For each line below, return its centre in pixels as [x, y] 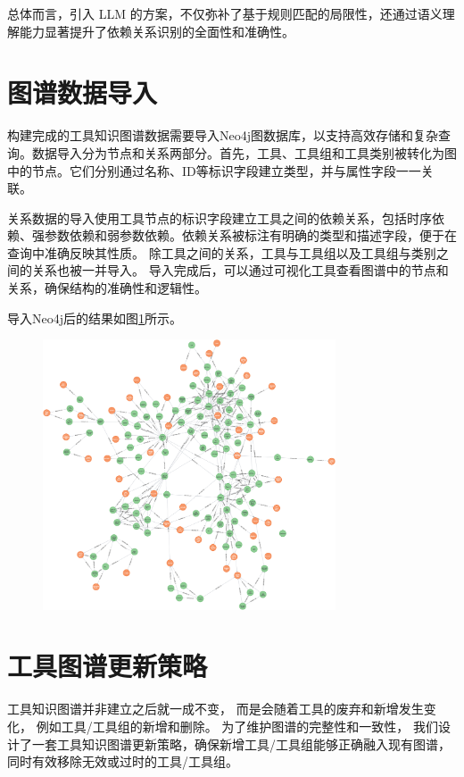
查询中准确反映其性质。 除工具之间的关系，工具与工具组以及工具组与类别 [222, 252]
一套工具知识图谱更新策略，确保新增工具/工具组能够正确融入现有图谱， [241, 744]
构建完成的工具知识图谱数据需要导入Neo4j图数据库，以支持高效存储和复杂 [223, 135]
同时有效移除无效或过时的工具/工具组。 [123, 761]
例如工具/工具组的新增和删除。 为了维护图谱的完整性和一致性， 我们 [237, 726]
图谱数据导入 [83, 92]
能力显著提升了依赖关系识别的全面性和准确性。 [157, 31]
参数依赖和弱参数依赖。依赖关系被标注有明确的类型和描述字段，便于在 [250, 235]
